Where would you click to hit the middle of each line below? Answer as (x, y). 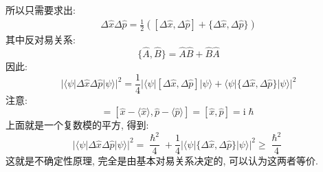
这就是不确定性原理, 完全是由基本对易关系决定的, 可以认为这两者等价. (162, 161)
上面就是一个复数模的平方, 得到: (77, 125)
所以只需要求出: (41, 10)
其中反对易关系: (41, 40)
